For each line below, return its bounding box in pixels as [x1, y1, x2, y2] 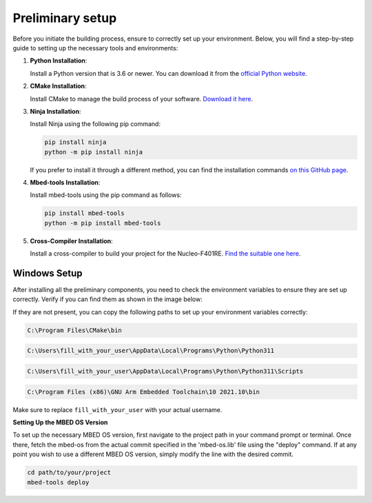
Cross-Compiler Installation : [30, 236, 113, 245]
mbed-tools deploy [27, 478, 90, 486]
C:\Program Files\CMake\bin [27, 326, 122, 334]
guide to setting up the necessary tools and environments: [12, 43, 178, 52]
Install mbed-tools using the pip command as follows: [30, 191, 182, 199]
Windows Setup [12, 267, 83, 279]
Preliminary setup [12, 10, 117, 25]
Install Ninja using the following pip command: [30, 120, 161, 128]
